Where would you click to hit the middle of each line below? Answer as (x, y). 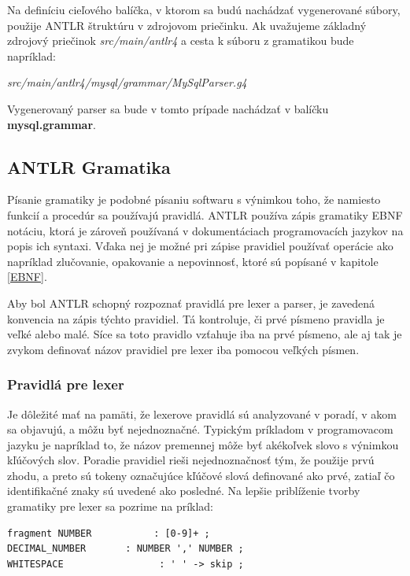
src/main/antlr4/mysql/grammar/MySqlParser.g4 (127, 82)
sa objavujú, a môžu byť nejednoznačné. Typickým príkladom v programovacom (200, 429)
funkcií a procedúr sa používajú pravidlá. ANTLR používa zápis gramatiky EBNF (205, 214)
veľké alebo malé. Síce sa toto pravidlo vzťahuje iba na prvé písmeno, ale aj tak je (205, 334)
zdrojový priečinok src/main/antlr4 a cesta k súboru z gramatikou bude (181, 41)
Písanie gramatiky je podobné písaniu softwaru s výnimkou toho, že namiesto (194, 199)
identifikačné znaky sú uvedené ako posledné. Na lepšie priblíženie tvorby (184, 491)
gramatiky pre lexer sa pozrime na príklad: (111, 506)
